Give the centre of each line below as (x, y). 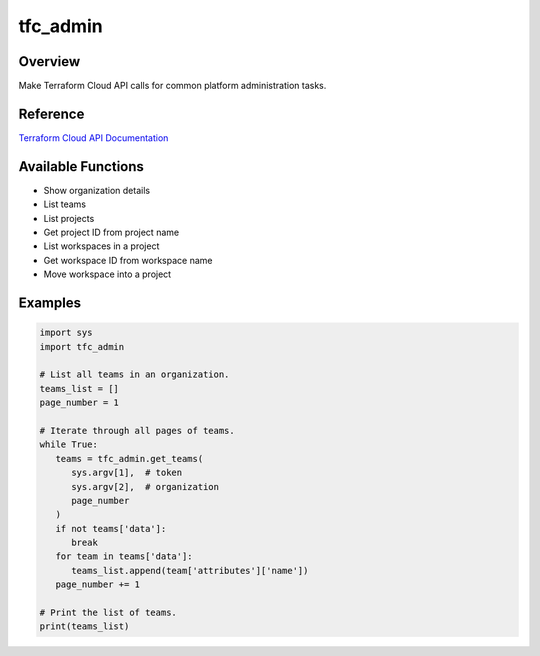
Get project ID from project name (111, 232)
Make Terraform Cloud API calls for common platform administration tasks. (172, 86)
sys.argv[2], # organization (145, 486)
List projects (69, 218)
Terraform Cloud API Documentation (93, 137)
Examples (50, 303)
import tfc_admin (82, 346)
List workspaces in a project (101, 246)
